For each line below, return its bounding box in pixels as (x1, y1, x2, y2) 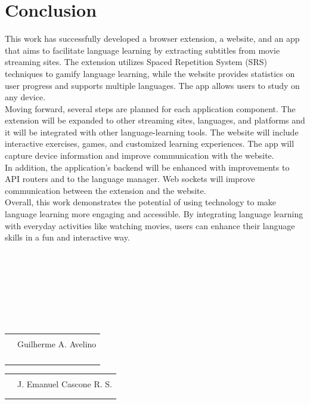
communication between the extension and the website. (5, 184, 206, 196)
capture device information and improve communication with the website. (5, 149, 274, 162)
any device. (5, 91, 46, 103)
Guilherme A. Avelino (17, 337, 97, 350)
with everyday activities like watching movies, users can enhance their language (5, 219, 295, 232)
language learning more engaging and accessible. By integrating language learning (5, 208, 303, 220)
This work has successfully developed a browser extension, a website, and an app (5, 32, 300, 45)
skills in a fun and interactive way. (5, 231, 130, 243)
